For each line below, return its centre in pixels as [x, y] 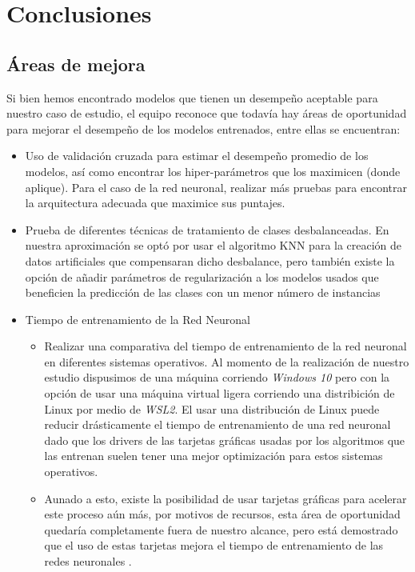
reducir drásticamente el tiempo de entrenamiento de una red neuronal [217, 424]
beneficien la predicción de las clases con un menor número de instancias [203, 292]
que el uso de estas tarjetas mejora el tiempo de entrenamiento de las [214, 545]
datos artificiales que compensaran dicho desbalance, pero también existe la [210, 260]
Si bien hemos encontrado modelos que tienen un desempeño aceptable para [192, 97]
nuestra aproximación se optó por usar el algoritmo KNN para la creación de [213, 245]
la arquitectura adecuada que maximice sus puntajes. [155, 203]
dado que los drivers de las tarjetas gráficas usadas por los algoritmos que [225, 440]
